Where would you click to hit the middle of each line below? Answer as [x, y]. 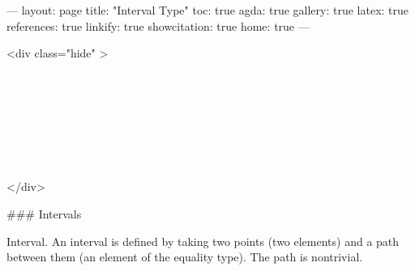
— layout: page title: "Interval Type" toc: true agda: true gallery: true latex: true [208, 10]
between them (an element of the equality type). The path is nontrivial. [185, 257]
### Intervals [44, 213]
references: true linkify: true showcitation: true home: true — [158, 25]
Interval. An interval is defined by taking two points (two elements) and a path [203, 241]
